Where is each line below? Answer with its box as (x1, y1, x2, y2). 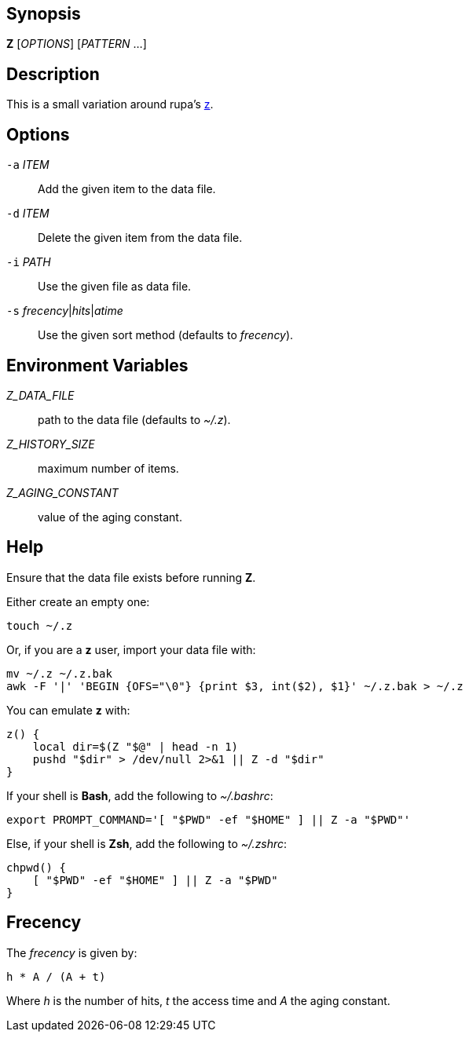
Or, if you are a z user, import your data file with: (6, 642, 256, 656)
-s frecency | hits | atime (6, 304, 123, 318)
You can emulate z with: (6, 703, 130, 717)
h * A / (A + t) (6, 970, 106, 983)
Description (6, 64, 100, 84)
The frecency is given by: (6, 945, 137, 959)
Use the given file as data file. (38, 280, 192, 294)
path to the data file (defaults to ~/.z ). (38, 412, 231, 426)
